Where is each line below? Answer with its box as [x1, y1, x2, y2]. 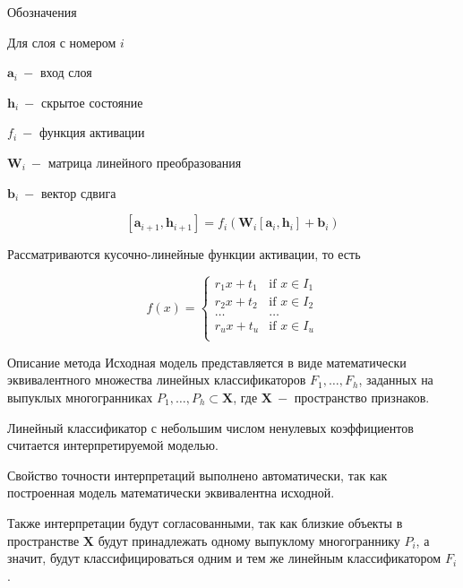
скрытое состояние [41, 92, 143, 111]
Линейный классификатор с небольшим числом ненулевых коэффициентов [7, 418, 414, 437]
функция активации [39, 123, 145, 142]
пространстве [7, 531, 80, 549]
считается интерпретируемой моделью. [7, 436, 219, 454]
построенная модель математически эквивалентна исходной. [7, 483, 335, 502]
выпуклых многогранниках [7, 387, 153, 406]
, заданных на [358, 370, 433, 389]
